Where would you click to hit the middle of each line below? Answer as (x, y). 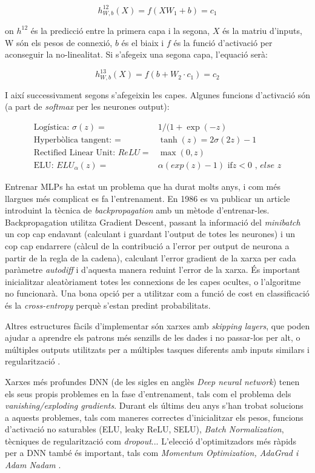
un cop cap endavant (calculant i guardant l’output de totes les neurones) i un (150, 234)
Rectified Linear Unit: (75, 153)
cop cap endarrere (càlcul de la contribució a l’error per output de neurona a (147, 245)
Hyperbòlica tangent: (73, 140)
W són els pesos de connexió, (59, 42)
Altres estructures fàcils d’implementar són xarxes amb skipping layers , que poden (157, 325)
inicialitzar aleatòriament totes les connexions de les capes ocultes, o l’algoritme (153, 281)
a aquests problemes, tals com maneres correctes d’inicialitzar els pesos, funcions (154, 417)
